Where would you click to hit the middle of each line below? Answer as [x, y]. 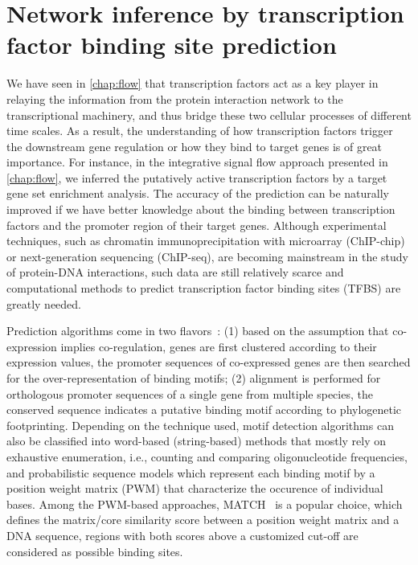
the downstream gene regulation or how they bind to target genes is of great [195, 146]
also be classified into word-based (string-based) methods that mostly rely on [197, 441]
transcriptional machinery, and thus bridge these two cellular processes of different [209, 115]
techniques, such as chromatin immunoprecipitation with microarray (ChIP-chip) [206, 241]
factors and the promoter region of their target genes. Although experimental [197, 225]
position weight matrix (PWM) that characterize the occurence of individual [195, 488]
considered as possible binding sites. [95, 551]
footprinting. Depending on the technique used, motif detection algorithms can [200, 425]
